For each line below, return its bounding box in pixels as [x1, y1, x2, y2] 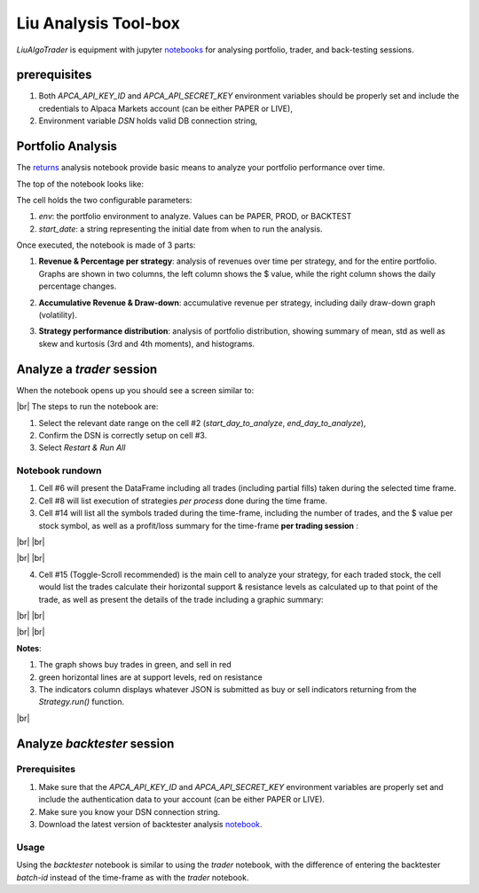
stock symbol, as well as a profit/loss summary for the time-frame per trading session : [38, 520, 359, 531]
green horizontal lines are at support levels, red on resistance [38, 671, 263, 683]
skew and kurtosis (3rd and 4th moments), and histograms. [38, 338, 255, 349]
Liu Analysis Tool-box [16, 13, 181, 33]
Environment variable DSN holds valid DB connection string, [38, 115, 258, 126]
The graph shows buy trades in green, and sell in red [38, 660, 232, 670]
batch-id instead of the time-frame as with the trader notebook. [16, 872, 249, 882]
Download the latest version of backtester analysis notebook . [38, 819, 263, 830]
